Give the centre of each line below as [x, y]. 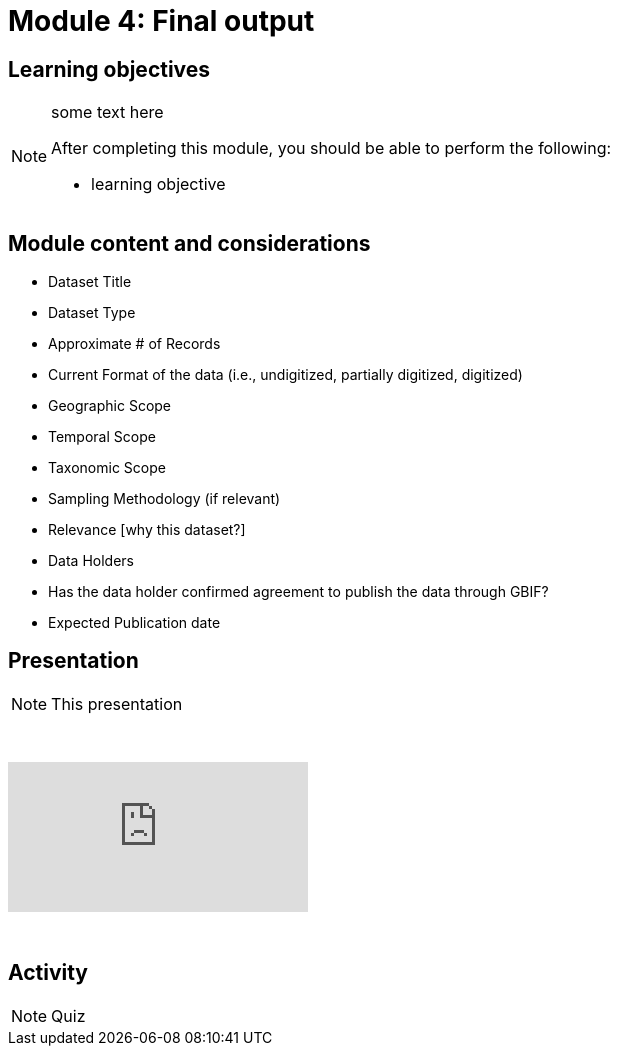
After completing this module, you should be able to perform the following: [331, 148]
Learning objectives [109, 69]
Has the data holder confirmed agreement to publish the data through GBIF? [298, 592]
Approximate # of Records [134, 344]
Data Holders [91, 561]
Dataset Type [92, 313]
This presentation [117, 703]
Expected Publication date [134, 623]
